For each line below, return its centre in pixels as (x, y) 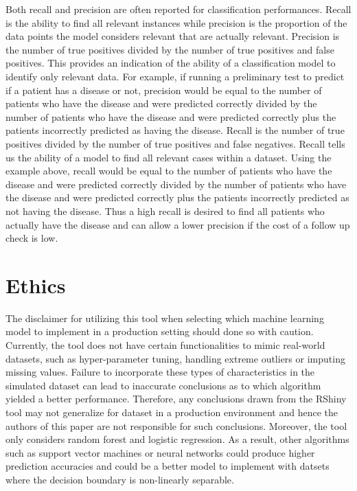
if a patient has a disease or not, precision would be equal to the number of (164, 90)
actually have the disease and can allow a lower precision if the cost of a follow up (178, 224)
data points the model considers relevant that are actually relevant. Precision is (173, 36)
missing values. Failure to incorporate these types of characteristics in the (160, 372)
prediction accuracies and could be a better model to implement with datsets (168, 466)
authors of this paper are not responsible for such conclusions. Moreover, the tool (176, 425)
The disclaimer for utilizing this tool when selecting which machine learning (165, 318)
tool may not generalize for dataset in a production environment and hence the (172, 412)
